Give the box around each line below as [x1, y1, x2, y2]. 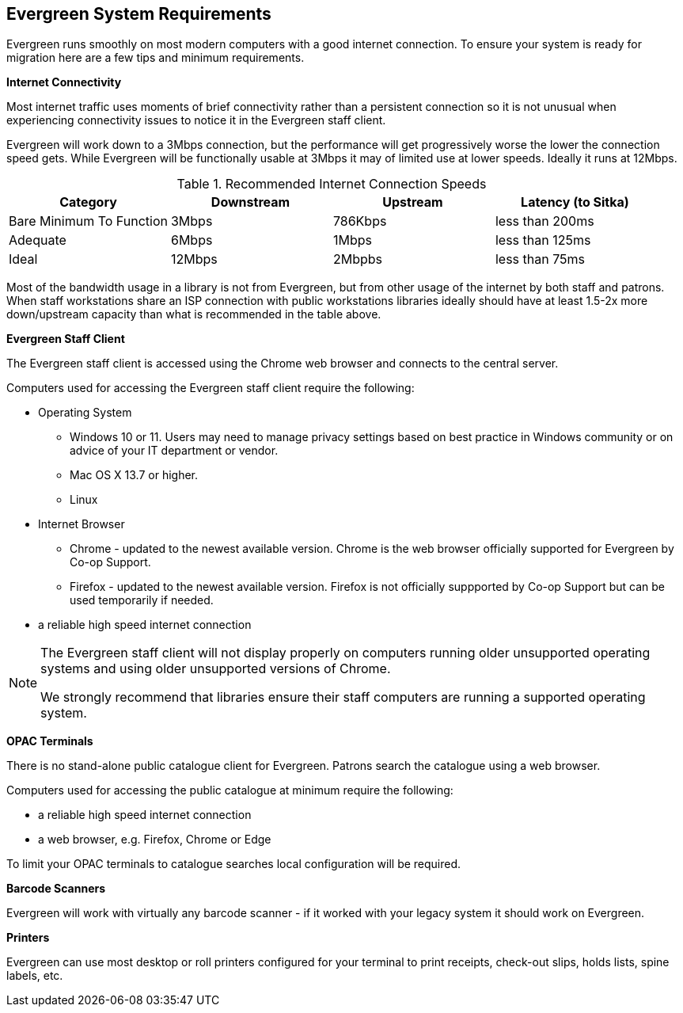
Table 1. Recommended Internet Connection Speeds [176, 176, 487, 192]
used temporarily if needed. [70, 593, 214, 607]
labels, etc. [6, 969, 63, 983]
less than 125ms [495, 232, 591, 249]
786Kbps [332, 213, 387, 230]
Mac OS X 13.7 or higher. [70, 468, 199, 482]
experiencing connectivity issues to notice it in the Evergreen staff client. [6, 113, 386, 128]
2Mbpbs [332, 251, 383, 268]
